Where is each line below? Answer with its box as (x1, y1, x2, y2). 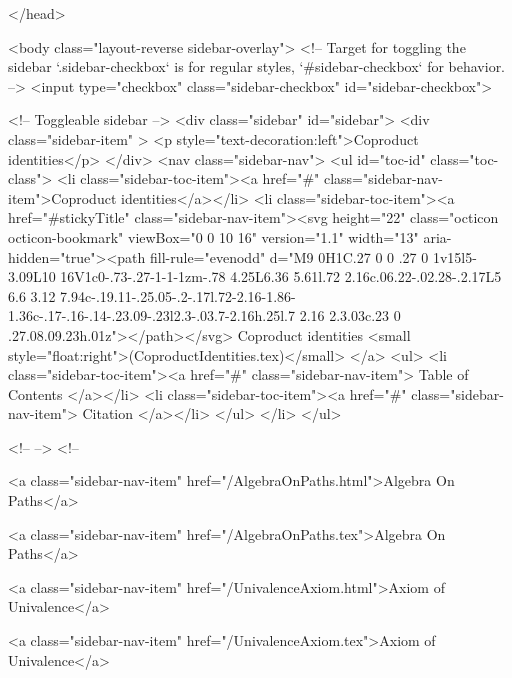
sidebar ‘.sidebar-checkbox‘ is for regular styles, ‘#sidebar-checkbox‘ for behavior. (8, 56, 506, 77)
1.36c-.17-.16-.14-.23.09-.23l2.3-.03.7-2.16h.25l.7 (8, 305, 296, 326)
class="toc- (430, 148, 499, 169)
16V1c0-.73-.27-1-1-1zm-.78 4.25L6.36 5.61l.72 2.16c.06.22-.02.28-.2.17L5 (60, 266, 502, 287)
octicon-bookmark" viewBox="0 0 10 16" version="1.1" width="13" (8, 226, 419, 247)
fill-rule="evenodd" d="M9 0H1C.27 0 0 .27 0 (150, 246, 429, 267)
